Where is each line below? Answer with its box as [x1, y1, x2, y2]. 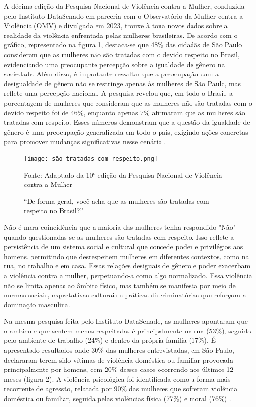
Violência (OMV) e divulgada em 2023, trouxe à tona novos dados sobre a [4, 20, 228, 31]
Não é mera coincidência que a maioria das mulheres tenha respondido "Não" [4, 222, 236, 232]
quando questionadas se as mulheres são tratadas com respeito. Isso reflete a [4, 231, 234, 242]
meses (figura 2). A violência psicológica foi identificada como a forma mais [4, 373, 231, 384]
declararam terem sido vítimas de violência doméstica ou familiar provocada [4, 354, 233, 365]
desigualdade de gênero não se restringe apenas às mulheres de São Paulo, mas [4, 78, 241, 88]
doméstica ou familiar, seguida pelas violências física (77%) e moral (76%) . [4, 393, 231, 404]
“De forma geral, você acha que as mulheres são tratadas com [24, 195, 209, 206]
